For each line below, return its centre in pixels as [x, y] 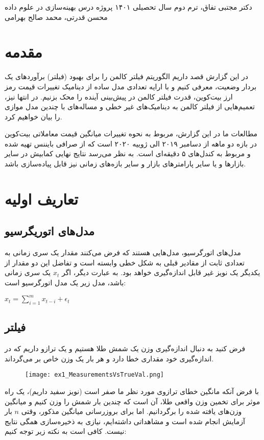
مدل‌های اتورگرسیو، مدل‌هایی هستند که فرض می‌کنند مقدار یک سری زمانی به [123, 252]
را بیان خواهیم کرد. [33, 116]
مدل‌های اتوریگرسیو [50, 231]
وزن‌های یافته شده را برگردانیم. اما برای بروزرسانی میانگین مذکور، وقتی [131, 411]
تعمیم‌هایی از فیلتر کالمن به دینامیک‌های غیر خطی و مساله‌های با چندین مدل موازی [130, 106]
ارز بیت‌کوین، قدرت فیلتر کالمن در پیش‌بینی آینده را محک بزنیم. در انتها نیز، [119, 96]
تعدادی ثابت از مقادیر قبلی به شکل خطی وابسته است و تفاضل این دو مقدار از [125, 262]
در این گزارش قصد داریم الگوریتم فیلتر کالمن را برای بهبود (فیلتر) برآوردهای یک [127, 76]
